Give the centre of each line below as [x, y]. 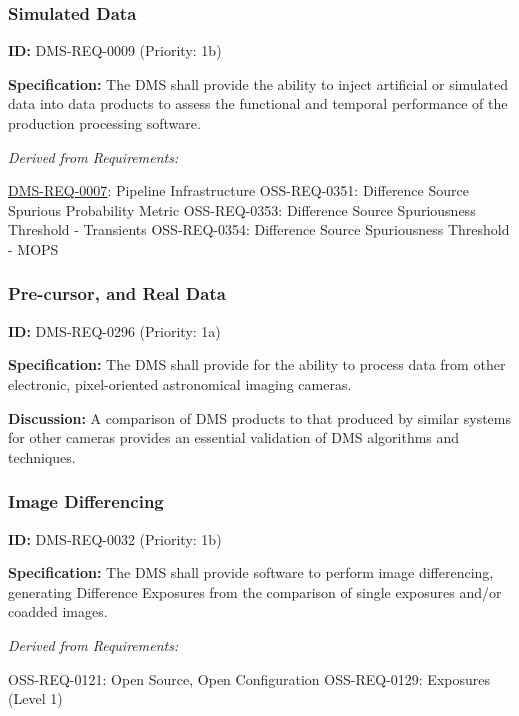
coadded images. [58, 611]
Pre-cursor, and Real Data [117, 293]
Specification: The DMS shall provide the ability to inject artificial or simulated [258, 83]
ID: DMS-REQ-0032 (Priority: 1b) [115, 538]
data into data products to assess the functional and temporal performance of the [258, 103]
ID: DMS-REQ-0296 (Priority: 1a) [114, 330]
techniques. [42, 456]
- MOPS [33, 248]
